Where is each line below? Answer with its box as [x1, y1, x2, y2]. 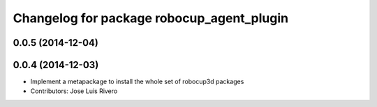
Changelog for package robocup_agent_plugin [13, 10, 289, 26]
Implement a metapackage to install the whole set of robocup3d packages [30, 77, 244, 86]
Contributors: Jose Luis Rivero [30, 87, 118, 95]
